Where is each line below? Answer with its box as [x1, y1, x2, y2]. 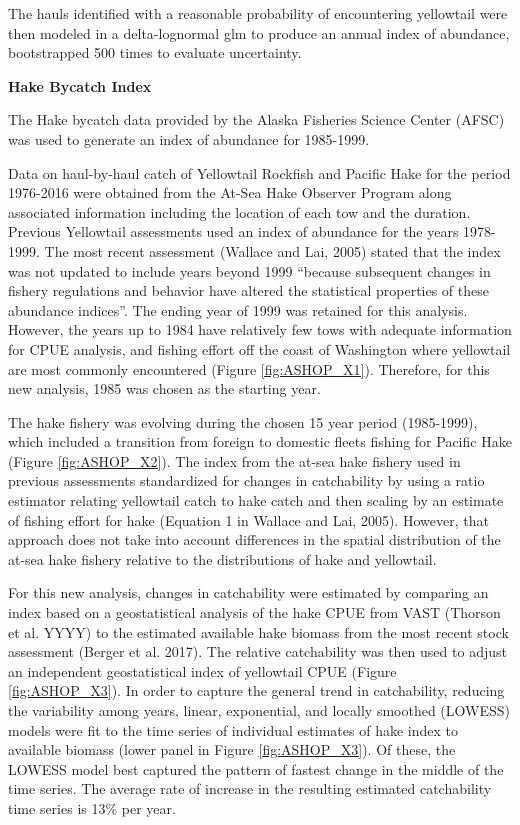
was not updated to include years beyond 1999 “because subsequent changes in [8, 260, 491, 281]
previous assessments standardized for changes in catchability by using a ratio [8, 470, 485, 491]
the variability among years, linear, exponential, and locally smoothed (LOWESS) [8, 700, 510, 720]
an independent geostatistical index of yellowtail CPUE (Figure [8, 660, 397, 681]
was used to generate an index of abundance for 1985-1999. [8, 128, 370, 149]
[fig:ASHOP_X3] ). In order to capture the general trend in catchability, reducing [8, 680, 505, 701]
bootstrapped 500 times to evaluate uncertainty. [8, 42, 302, 63]
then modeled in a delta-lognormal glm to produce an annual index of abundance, [8, 22, 510, 43]
